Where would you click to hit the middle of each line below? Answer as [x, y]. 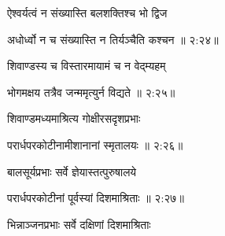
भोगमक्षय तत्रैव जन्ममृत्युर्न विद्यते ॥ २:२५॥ [91, 92]
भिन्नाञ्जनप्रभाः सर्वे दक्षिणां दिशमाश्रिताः [79, 224]
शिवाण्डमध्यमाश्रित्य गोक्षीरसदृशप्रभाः [74, 118]
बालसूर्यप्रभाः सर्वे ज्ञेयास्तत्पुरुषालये [72, 171]
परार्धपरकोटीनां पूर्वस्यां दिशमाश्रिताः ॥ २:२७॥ [96, 198]
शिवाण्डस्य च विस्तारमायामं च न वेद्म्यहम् [87, 66]
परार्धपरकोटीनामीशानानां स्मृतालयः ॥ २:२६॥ [95, 144]
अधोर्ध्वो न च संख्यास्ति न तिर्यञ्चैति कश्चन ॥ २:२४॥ [113, 39]
